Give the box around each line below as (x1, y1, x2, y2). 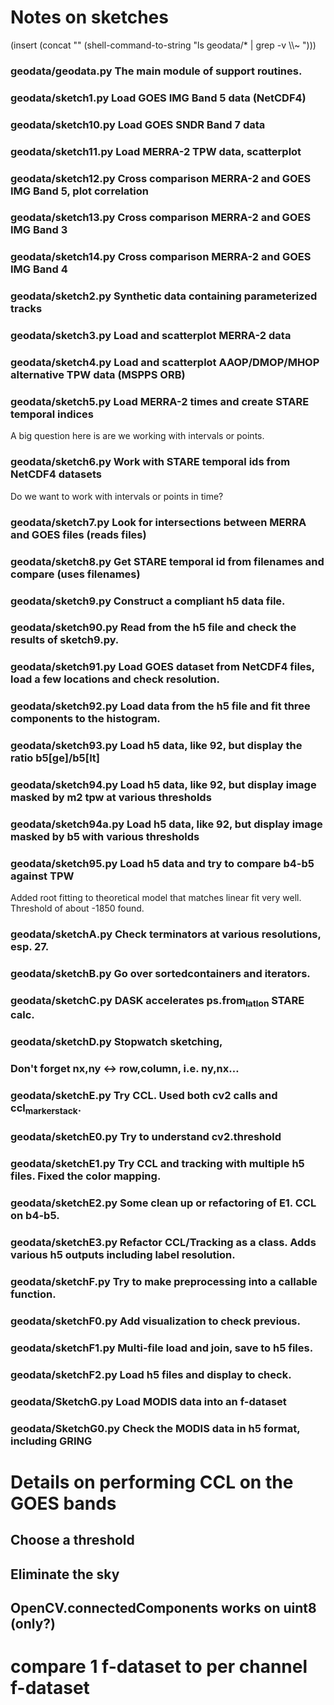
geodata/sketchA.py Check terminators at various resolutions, (10, 927, 322, 941)
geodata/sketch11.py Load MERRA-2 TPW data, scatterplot (10, 144, 302, 158)
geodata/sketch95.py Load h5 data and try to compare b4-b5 (10, 856, 315, 870)
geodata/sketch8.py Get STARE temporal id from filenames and (10, 554, 325, 568)
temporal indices (10, 407, 94, 421)
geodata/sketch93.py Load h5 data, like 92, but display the (10, 739, 303, 753)
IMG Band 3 (10, 223, 68, 237)
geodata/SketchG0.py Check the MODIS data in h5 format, (10, 1421, 301, 1435)
